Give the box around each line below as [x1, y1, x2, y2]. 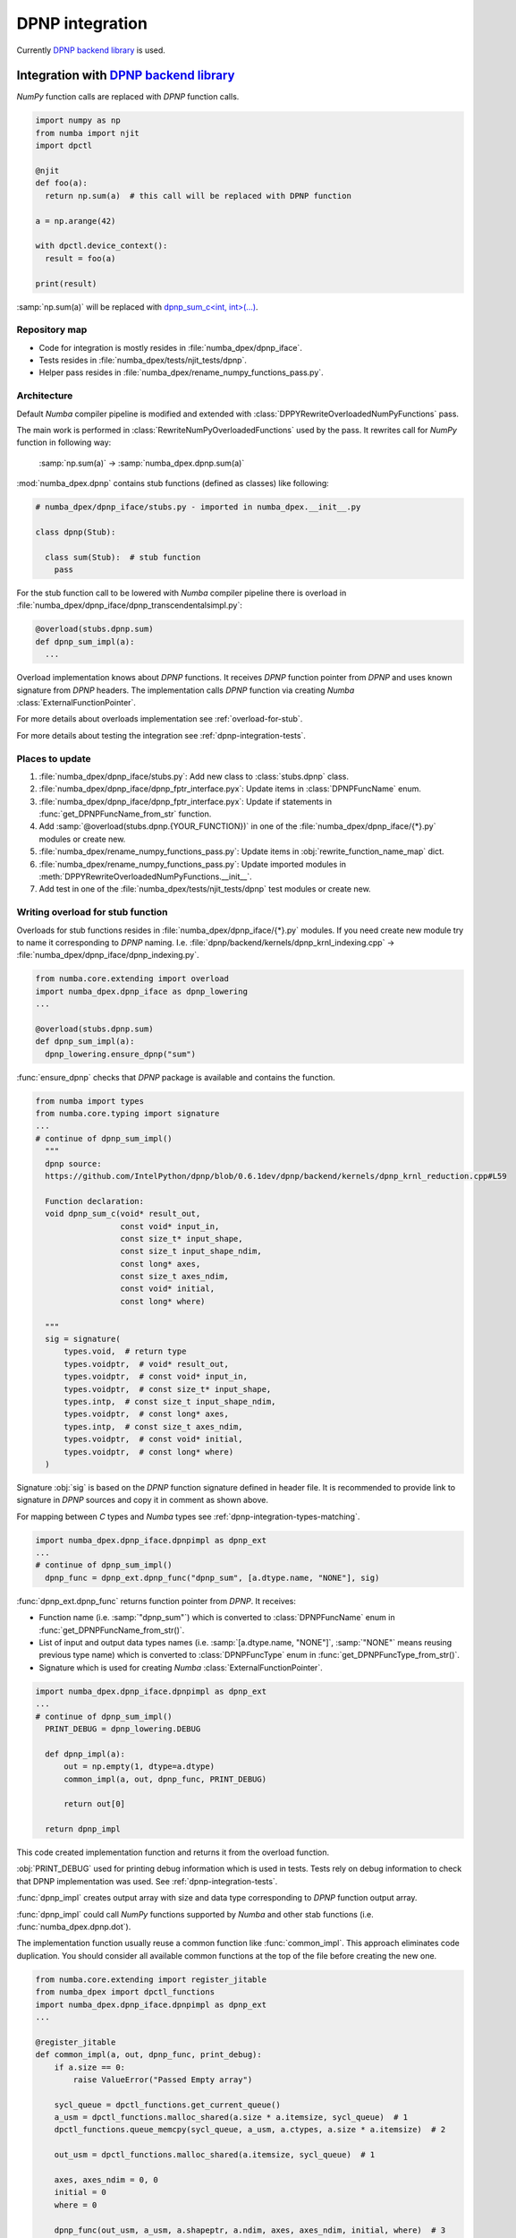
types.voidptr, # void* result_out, [63, 1359, 230, 1369]
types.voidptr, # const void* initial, [63, 1434, 243, 1445]
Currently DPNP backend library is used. [16, 45, 165, 56]
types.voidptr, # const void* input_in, [63, 1371, 248, 1382]
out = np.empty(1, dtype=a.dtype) [63, 1762, 215, 1772]
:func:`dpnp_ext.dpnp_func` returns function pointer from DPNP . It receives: [16, 1595, 297, 1606]
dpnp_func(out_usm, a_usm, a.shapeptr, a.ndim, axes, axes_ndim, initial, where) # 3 [54, 2225, 446, 2235]
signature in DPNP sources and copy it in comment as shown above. [16, 1495, 268, 1506]
